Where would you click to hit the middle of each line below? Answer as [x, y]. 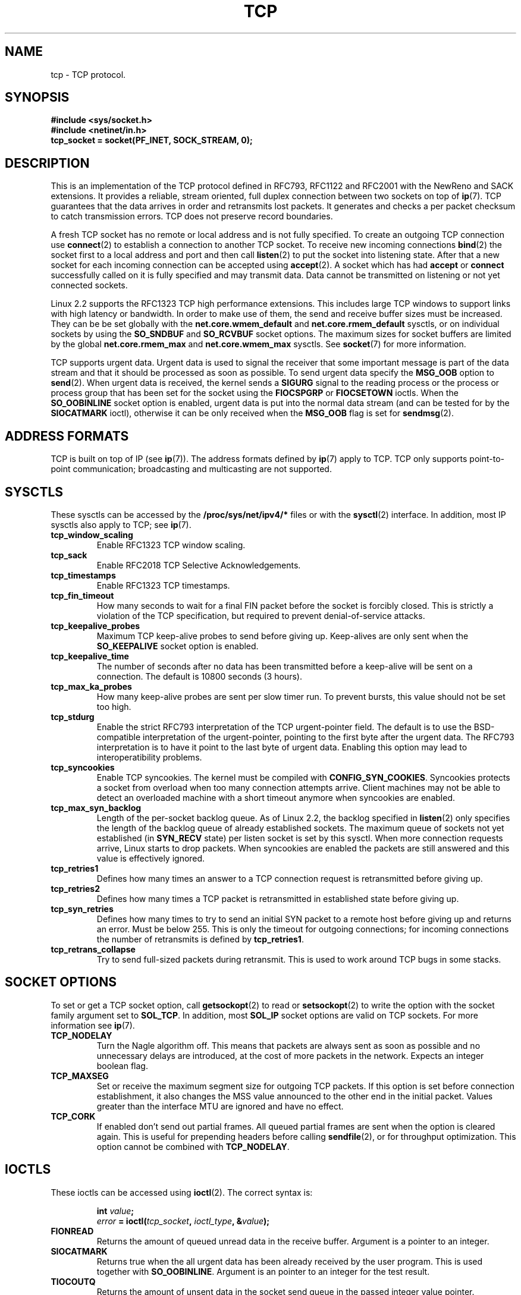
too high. [114, 706]
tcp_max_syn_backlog [96, 807]
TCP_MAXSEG [80, 1076]
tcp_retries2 [75, 888]
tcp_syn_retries [82, 909]
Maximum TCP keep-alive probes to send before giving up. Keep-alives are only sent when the [283, 636]
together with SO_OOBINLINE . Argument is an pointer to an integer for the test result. [263, 1271]
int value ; [115, 1211]
